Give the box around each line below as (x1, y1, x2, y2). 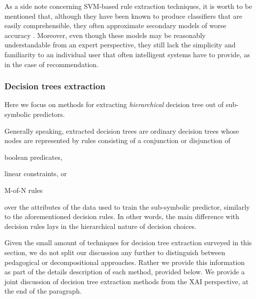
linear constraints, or (4, 168, 67, 179)
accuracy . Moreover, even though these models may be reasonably (4, 30, 206, 40)
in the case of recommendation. (4, 59, 99, 69)
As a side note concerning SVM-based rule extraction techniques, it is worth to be (4, 1, 252, 11)
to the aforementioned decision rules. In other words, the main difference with (4, 211, 239, 222)
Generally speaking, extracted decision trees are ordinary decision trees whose (4, 125, 239, 136)
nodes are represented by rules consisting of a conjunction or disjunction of (4, 135, 230, 146)
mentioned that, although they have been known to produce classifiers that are (4, 10, 242, 21)
